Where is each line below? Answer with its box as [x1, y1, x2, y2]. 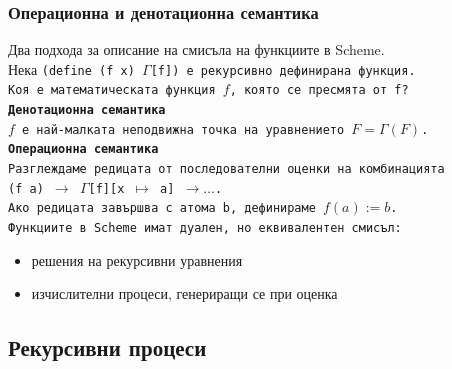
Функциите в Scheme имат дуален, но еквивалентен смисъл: [8, 221, 402, 236]
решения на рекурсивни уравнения [31, 249, 243, 270]
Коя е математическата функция [8, 83, 216, 98]
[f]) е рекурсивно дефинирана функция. [150, 63, 416, 78]
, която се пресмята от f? [229, 83, 409, 98]
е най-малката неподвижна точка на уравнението [22, 122, 345, 137]
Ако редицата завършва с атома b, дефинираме [8, 201, 316, 216]
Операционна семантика [8, 142, 159, 157]
